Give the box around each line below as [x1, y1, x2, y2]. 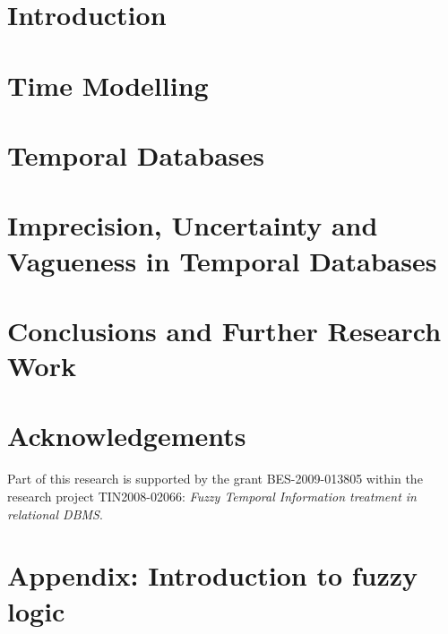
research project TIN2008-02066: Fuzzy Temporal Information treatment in [7, 486, 417, 505]
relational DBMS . [7, 504, 103, 523]
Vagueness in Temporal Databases [7, 242, 437, 278]
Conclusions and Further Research [7, 312, 442, 348]
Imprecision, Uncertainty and [7, 207, 378, 244]
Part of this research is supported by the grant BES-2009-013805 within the [7, 469, 423, 488]
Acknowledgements [7, 417, 246, 454]
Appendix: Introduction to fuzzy [7, 557, 418, 594]
